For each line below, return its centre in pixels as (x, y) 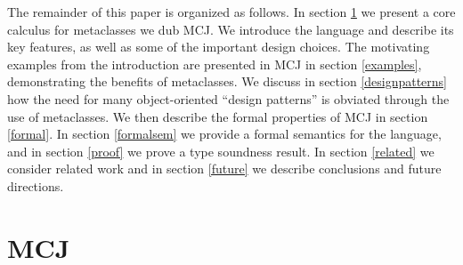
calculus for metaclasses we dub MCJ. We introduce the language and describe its (231, 29)
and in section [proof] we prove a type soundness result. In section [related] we (221, 151)
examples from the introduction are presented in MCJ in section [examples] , (215, 64)
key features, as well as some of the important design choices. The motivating (219, 47)
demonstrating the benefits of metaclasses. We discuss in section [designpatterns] (227, 81)
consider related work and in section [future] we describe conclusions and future (224, 169)
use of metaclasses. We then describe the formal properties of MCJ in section (218, 116)
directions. (36, 185)
